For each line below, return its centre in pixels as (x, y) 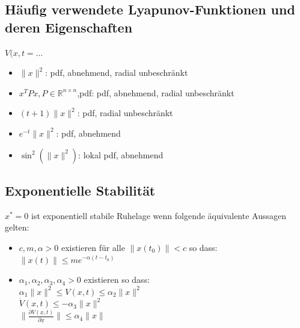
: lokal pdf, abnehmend (121, 154)
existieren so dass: (117, 280)
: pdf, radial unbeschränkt (125, 113)
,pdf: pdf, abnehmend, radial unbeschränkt (156, 92)
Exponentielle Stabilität (80, 190)
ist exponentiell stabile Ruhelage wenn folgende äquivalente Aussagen (159, 215)
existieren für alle (93, 247)
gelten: (17, 227)
